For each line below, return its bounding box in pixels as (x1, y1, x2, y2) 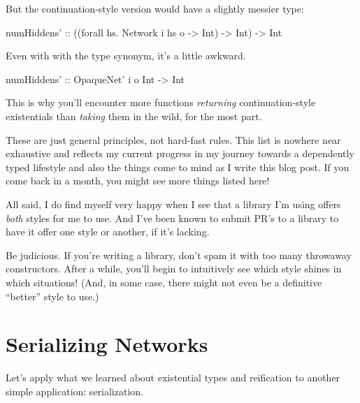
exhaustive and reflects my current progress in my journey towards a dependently (6, 146, 354, 161)
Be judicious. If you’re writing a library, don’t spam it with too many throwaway (6, 247, 352, 262)
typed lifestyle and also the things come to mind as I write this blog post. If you (6, 159, 350, 174)
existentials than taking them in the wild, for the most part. (6, 108, 262, 123)
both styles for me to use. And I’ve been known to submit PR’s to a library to (6, 210, 339, 225)
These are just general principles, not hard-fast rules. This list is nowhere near (6, 132, 341, 147)
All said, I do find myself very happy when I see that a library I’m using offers (6, 196, 341, 211)
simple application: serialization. (6, 383, 143, 398)
